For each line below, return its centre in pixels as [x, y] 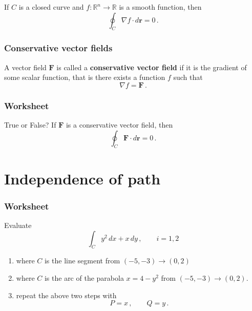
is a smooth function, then [160, 7]
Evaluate [18, 225]
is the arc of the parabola [84, 277]
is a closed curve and [51, 7]
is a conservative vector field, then [119, 125]
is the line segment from [82, 261]
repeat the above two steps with [66, 295]
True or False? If [30, 125]
